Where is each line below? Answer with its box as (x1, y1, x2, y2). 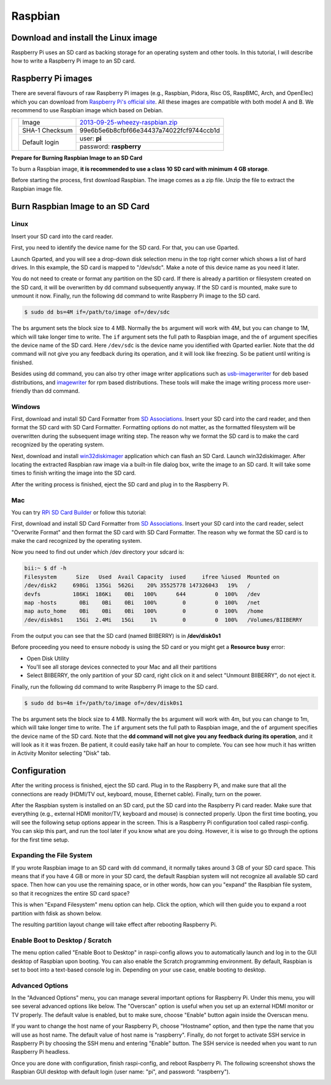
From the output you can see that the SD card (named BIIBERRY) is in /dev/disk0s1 (11, 632, 221, 639)
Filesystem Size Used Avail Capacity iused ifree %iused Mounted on (24, 573, 280, 580)
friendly (11, 387, 31, 394)
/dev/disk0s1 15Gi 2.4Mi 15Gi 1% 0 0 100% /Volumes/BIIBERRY (24, 616, 303, 623)
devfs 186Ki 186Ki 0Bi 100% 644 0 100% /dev (24, 591, 261, 597)
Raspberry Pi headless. (11, 1048, 70, 1056)
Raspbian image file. (11, 185, 63, 193)
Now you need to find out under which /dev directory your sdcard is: (11, 548, 185, 556)
